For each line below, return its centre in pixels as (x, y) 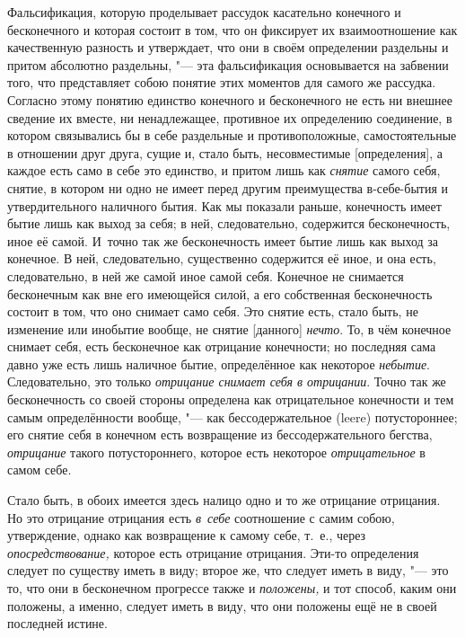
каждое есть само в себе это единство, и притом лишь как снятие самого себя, (224, 170)
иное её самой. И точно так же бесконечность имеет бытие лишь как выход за (223, 240)
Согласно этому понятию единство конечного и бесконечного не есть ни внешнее (230, 99)
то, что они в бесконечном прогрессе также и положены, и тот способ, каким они (232, 588)
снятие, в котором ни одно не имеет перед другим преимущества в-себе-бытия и (228, 187)
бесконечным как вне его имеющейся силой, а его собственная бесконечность (220, 293)
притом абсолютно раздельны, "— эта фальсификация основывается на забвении (228, 64)
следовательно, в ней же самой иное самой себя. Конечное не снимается (206, 275)
